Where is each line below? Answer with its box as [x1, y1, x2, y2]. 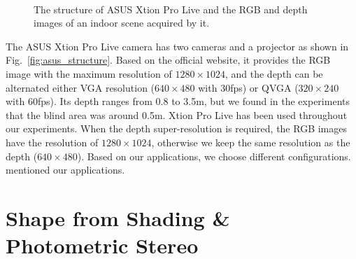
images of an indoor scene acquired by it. [34, 15, 210, 30]
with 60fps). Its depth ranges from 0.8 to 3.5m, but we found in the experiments [6, 94, 350, 108]
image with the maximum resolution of [6, 66, 172, 80]
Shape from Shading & [6, 203, 230, 232]
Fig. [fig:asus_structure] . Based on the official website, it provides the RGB [6, 52, 331, 67]
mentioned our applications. [6, 162, 125, 177]
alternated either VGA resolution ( [6, 80, 155, 94]
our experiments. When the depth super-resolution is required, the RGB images [6, 121, 347, 136]
